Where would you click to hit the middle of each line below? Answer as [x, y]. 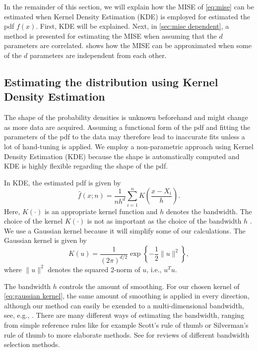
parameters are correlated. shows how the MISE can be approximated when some [128, 45]
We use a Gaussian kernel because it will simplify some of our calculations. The [125, 230]
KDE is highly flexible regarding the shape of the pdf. [86, 166]
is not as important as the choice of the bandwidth [164, 221]
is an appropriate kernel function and [101, 211]
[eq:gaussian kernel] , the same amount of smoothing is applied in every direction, [127, 296]
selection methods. [32, 344]
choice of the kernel [33, 221]
